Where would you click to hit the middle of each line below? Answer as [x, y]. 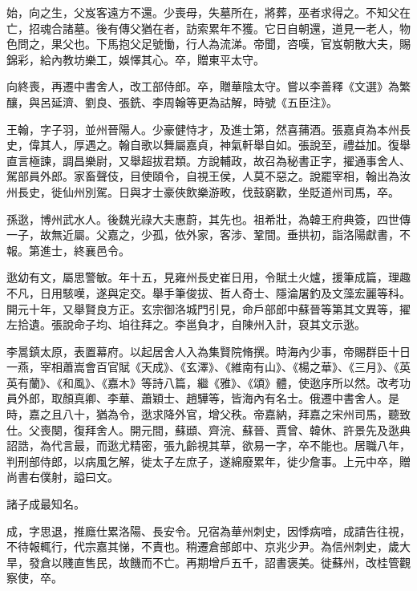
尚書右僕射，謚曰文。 [63, 477]
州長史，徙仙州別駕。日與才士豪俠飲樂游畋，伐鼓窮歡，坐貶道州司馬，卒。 [203, 191]
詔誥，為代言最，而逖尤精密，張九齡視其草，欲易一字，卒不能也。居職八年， [208, 445]
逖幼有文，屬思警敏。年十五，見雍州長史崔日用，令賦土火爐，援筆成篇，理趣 [208, 277]
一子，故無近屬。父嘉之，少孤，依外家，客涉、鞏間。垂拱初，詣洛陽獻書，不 [208, 235]
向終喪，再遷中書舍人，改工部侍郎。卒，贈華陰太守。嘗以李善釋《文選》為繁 [208, 86]
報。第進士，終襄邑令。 [68, 250]
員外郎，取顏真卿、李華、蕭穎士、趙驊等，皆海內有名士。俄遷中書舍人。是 [203, 398]
